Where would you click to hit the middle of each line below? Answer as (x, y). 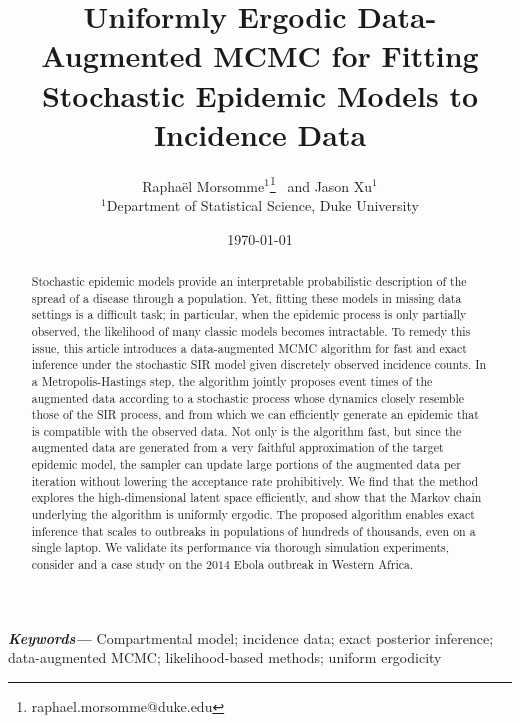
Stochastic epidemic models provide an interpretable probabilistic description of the (249, 280)
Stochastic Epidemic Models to (260, 94)
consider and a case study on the (117, 564)
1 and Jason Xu (321, 184)
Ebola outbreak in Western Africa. (323, 564)
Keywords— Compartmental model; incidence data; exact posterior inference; (251, 637)
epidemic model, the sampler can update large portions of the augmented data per (246, 464)
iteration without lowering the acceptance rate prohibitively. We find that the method (255, 480)
